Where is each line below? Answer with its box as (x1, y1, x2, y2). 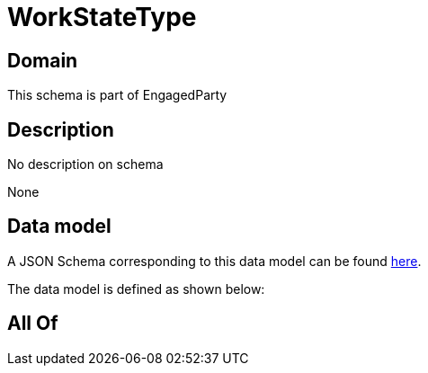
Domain (7, 49, 78, 72)
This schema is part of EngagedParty (7, 87, 227, 103)
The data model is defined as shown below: (7, 280, 265, 297)
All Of (7, 312, 58, 335)
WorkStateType (7, 2, 197, 32)
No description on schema (7, 156, 164, 173)
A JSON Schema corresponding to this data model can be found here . (7, 253, 422, 269)
